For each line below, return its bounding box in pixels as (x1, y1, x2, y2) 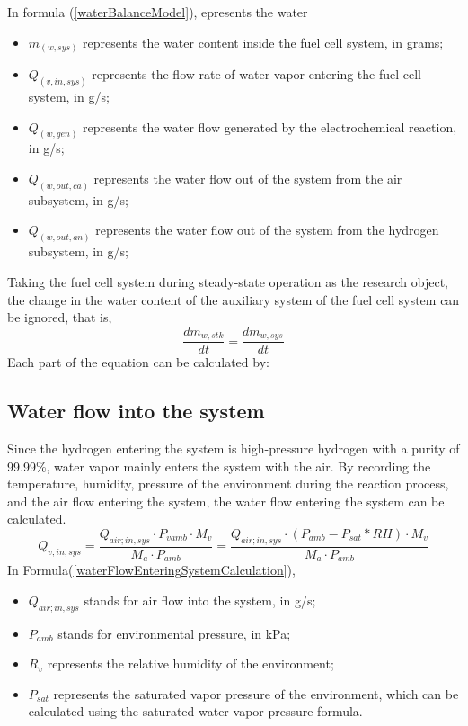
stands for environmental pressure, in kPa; (57, 623, 291, 642)
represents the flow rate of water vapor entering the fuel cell (92, 65, 421, 84)
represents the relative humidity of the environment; (47, 654, 334, 673)
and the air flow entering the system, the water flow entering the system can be (7, 491, 445, 510)
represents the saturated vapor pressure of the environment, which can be (53, 684, 459, 703)
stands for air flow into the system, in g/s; (84, 590, 316, 609)
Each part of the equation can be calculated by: (7, 353, 269, 372)
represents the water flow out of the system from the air (93, 169, 402, 188)
